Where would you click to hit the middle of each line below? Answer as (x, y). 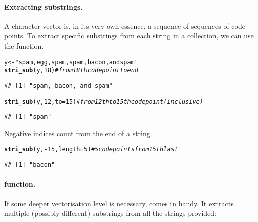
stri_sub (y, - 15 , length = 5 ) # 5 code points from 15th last (91, 149)
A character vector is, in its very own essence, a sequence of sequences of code (125, 26)
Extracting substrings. (44, 6)
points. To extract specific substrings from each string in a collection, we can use (129, 36)
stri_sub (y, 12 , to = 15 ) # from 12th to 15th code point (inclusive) (104, 101)
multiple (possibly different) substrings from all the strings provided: (110, 213)
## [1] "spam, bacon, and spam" (58, 86)
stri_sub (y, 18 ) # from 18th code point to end (71, 71)
